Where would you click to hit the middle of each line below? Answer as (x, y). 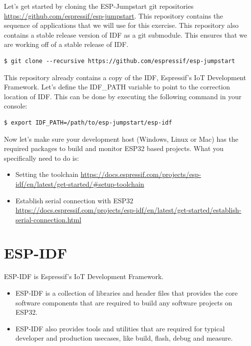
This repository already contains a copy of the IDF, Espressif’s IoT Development (125, 77)
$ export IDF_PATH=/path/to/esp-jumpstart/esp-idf (88, 122)
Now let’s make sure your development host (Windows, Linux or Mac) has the (121, 139)
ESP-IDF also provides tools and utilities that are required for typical (120, 328)
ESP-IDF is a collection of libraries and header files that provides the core (126, 293)
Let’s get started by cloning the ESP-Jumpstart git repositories (99, 6)
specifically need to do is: (42, 158)
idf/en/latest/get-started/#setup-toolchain (80, 184)
